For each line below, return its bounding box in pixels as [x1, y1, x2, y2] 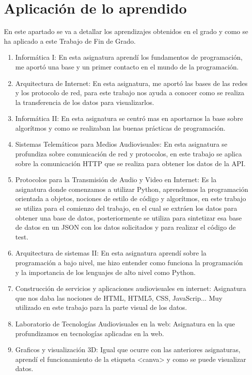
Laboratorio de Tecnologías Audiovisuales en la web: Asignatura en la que [15, 318, 235, 328]
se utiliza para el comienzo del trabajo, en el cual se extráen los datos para [15, 203, 237, 213]
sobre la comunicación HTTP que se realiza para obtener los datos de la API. [15, 158, 246, 168]
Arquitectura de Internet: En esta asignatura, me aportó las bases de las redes [15, 78, 248, 88]
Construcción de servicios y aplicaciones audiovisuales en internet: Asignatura [15, 283, 246, 293]
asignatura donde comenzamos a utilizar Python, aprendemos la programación [15, 184, 248, 194]
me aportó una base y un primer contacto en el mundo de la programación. [15, 61, 239, 71]
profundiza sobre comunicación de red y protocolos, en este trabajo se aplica [15, 149, 242, 159]
